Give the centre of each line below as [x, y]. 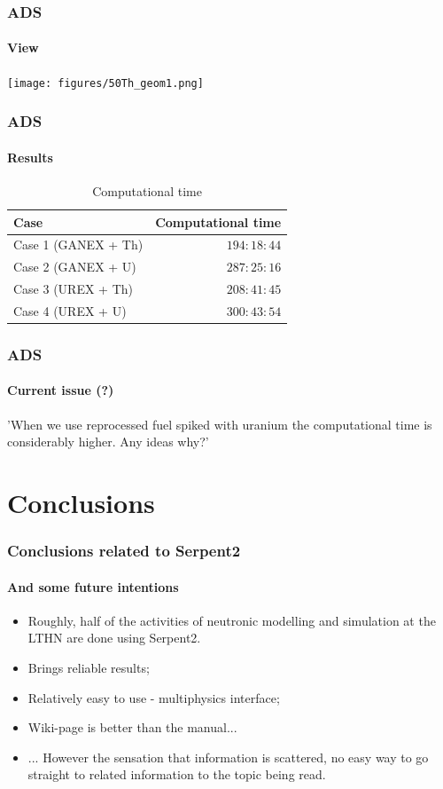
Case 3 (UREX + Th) [74, 289]
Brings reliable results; [89, 668]
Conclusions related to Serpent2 [124, 551]
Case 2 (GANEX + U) [75, 267]
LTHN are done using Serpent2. [114, 638]
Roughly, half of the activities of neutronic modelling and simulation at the [232, 620]
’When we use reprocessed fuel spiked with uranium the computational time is [220, 424]
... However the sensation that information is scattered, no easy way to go [228, 757]
